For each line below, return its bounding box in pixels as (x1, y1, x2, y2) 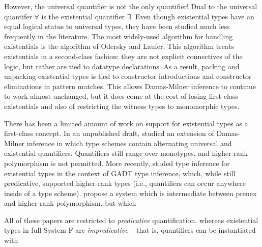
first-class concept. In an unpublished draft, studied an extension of (4, 128, 214, 139)
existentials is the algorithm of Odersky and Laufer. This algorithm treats (4, 41, 234, 51)
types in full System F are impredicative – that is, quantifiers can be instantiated (4, 225, 256, 235)
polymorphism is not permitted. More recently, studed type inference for (4, 157, 230, 168)
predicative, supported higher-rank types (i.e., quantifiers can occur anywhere (4, 178, 246, 188)
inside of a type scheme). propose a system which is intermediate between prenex (4, 187, 257, 198)
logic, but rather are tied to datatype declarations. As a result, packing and (4, 61, 240, 71)
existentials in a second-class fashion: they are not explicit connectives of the (4, 50, 243, 61)
